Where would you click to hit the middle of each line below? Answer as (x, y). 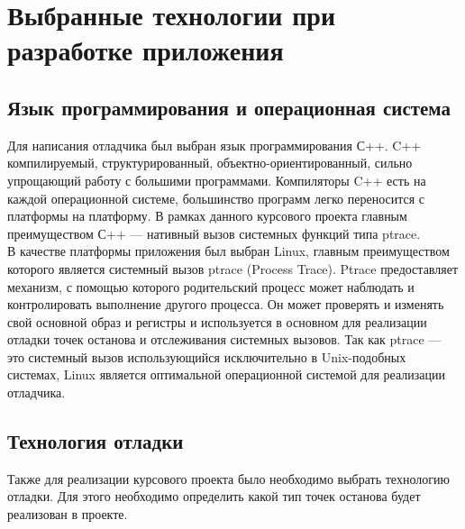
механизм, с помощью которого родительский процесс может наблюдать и (211, 286)
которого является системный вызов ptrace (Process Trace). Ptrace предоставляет (233, 268)
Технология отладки (96, 441)
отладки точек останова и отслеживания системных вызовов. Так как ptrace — (224, 339)
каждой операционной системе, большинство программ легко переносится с (216, 198)
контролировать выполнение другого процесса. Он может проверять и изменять (226, 304)
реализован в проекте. (68, 514)
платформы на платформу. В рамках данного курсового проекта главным (207, 216)
